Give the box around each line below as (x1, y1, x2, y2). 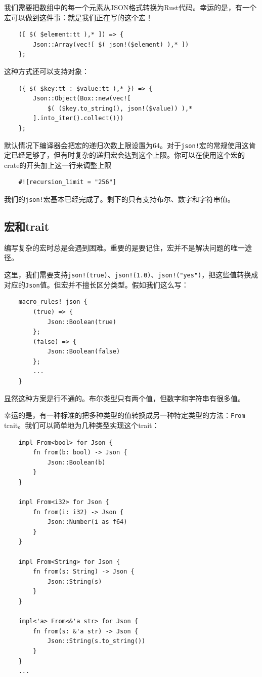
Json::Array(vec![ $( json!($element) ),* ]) (33, 41, 189, 48)
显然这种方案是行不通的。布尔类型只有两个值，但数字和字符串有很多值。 (4, 393, 245, 403)
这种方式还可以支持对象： (4, 65, 89, 76)
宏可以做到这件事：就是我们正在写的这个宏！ (4, 12, 153, 22)
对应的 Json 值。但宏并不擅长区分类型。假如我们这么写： (4, 279, 189, 290)
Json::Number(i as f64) (47, 518, 127, 526)
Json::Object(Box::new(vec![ (33, 95, 131, 102)
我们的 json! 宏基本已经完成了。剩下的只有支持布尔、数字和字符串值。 (4, 193, 235, 204)
